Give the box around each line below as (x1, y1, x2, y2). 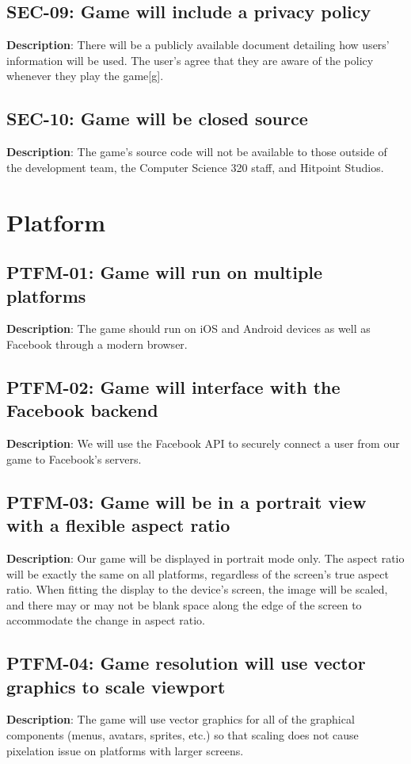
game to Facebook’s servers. (6, 450, 142, 467)
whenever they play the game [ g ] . (6, 67, 164, 84)
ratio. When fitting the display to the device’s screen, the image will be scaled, (6, 581, 388, 598)
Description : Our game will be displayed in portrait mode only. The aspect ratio (6, 549, 405, 566)
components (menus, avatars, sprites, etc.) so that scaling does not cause (6, 727, 359, 743)
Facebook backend (6, 398, 158, 422)
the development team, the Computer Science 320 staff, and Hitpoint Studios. (6, 159, 384, 175)
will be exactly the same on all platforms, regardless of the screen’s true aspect (6, 565, 389, 582)
